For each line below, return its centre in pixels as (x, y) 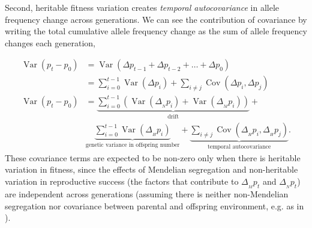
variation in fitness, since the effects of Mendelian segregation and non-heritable (151, 169)
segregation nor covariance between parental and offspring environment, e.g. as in (154, 205)
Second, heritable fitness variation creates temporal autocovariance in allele (142, 7)
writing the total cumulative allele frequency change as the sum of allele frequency (156, 31)
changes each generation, (50, 42)
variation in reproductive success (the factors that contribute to (122, 181)
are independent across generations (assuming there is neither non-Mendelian (147, 193)
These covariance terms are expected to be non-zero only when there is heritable (153, 157)
